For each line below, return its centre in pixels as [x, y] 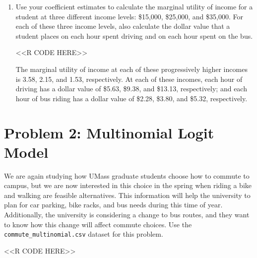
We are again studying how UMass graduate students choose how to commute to [127, 175]
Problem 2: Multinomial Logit [109, 132]
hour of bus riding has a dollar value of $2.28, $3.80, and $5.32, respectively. [131, 98]
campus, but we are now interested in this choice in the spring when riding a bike [128, 185]
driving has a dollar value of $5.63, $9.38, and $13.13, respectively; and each [131, 89]
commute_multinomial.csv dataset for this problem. [84, 234]
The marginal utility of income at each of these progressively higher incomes [131, 69]
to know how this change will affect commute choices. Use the [98, 224]
